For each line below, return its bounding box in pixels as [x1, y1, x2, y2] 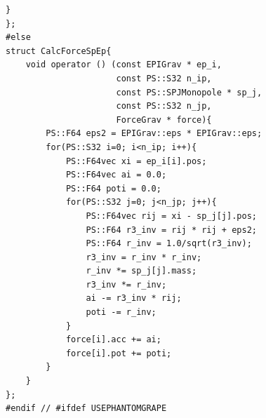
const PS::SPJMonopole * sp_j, [116, 87, 262, 97]
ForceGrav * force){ [116, 114, 212, 125]
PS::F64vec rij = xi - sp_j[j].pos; [86, 210, 257, 221]
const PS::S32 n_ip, [116, 73, 212, 83]
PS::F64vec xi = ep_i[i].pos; [65, 156, 207, 166]
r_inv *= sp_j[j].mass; [86, 266, 197, 276]
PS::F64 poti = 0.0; [65, 183, 161, 194]
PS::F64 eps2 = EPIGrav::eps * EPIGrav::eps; [46, 128, 262, 139]
